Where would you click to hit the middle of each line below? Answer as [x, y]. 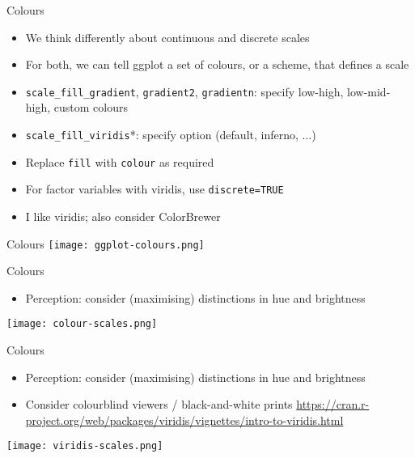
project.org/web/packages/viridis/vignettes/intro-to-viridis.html [184, 420]
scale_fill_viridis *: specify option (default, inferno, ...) [171, 135]
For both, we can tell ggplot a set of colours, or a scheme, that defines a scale [217, 64]
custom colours [91, 107]
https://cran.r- [333, 404]
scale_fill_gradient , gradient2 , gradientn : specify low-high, [184, 91]
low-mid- [369, 91]
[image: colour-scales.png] [82, 324]
